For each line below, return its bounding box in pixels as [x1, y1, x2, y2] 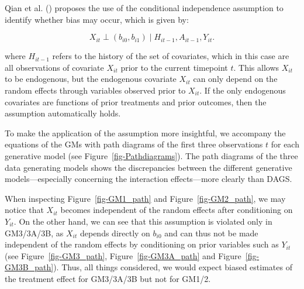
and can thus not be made [164, 226, 258, 239]
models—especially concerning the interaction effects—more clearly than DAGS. [5, 173, 292, 185]
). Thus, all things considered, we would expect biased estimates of [53, 261, 292, 273]
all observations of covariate [5, 61, 104, 73]
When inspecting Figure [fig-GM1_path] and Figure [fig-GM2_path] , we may [5, 192, 286, 204]
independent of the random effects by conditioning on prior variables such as [5, 238, 279, 250]
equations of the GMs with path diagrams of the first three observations [5, 138, 263, 150]
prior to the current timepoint [120, 61, 228, 73]
